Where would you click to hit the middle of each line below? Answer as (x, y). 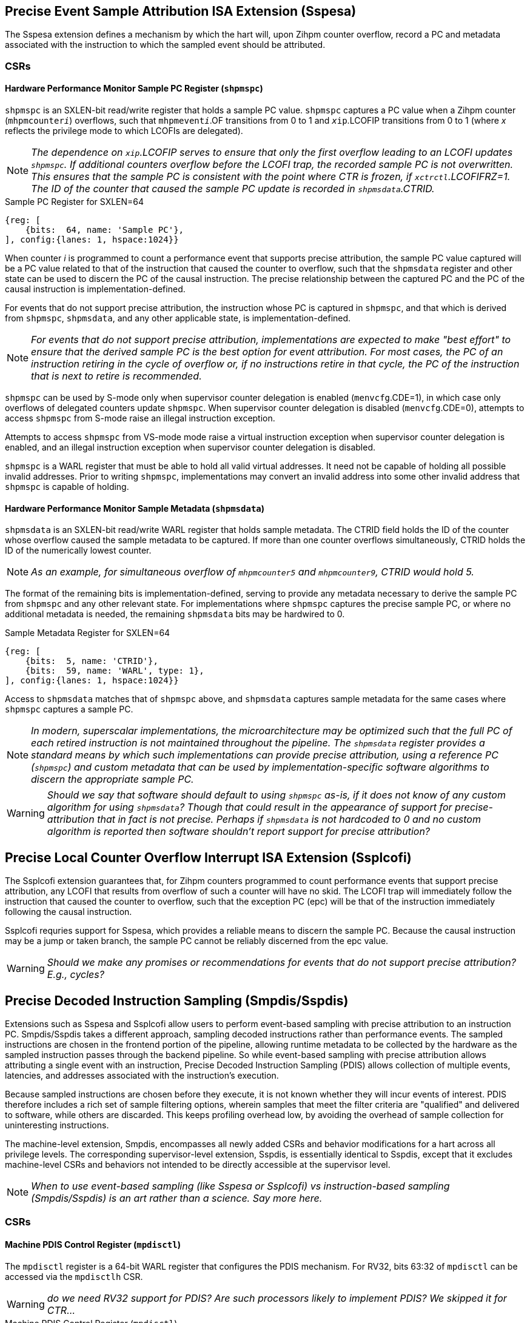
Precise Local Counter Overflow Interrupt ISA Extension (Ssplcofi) (208, 857)
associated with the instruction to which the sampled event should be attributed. (165, 45)
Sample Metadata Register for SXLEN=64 (88, 633)
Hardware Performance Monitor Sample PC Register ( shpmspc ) (134, 89)
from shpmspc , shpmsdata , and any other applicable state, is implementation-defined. (178, 318)
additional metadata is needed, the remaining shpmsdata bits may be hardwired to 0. (175, 614)
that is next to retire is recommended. (116, 376)
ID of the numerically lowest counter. (78, 551)
